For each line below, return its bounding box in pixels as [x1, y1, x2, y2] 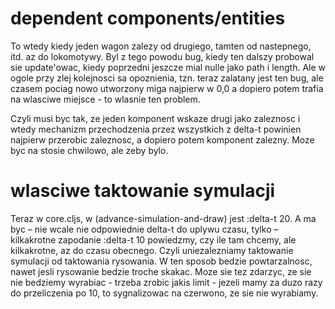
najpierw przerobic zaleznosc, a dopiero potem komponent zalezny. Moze [10, 133, 315, 146]
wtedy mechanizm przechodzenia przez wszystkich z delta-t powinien [10, 123, 302, 135]
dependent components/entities [10, 7, 286, 30]
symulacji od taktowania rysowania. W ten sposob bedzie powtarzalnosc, [10, 255, 313, 267]
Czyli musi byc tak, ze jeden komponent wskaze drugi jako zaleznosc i [10, 112, 301, 124]
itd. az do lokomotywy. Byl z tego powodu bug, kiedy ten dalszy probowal [10, 50, 315, 62]
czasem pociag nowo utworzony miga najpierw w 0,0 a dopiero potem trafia [10, 82, 324, 94]
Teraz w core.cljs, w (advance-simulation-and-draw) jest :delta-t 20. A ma [10, 212, 317, 224]
